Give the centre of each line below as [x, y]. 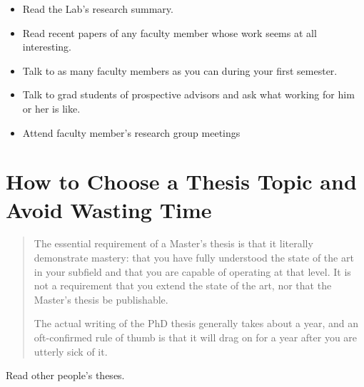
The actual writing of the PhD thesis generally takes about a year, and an [196, 323]
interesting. [47, 47]
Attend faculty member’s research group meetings [131, 132]
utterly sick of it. [71, 351]
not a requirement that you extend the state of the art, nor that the [183, 285]
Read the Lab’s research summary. [98, 9]
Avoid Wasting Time [109, 209]
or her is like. [51, 108]
